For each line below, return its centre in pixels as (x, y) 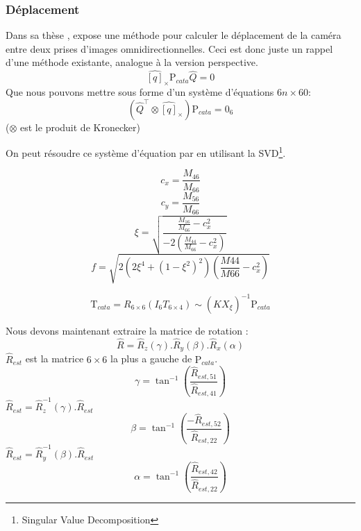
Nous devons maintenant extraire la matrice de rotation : (127, 331)
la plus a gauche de (151, 359)
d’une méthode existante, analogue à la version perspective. (132, 62)
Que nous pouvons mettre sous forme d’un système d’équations (140, 92)
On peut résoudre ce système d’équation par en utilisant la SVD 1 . (146, 152)
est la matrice (54, 359)
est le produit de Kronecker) (80, 127)
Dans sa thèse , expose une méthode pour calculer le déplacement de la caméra (174, 35)
